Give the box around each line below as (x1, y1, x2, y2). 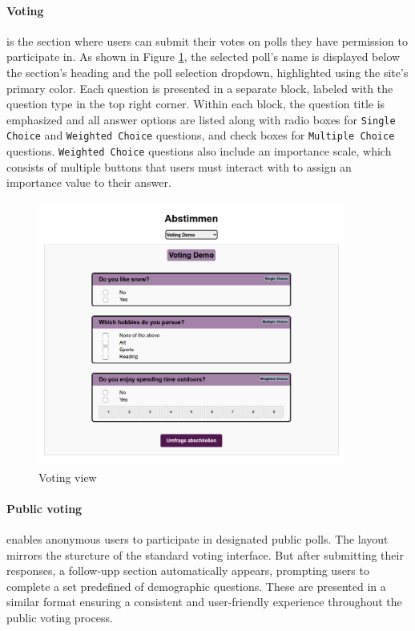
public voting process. (6, 609, 113, 625)
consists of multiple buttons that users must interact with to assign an (6, 158, 352, 175)
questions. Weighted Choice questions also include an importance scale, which (6, 143, 392, 160)
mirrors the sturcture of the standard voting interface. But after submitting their (6, 546, 404, 563)
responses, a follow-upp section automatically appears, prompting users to (6, 562, 369, 579)
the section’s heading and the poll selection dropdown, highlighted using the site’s (6, 63, 409, 80)
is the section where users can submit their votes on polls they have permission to (6, 32, 408, 49)
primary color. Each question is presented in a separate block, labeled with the (6, 79, 393, 96)
